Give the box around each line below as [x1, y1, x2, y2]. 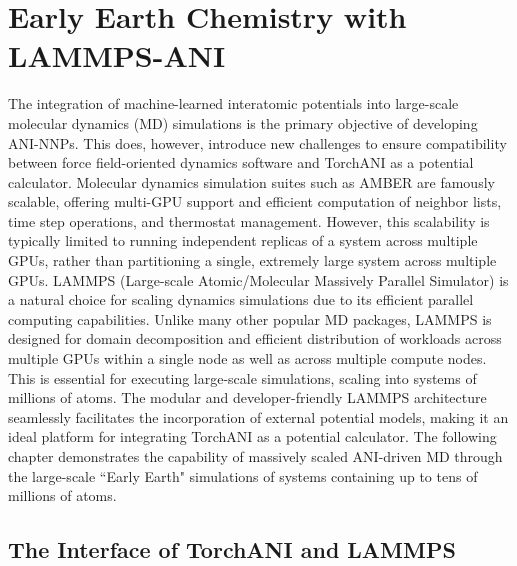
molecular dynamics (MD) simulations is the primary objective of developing [8, 112, 478, 133]
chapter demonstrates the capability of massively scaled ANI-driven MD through [8, 446, 503, 466]
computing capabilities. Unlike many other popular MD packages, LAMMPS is [8, 308, 492, 329]
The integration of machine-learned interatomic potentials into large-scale [8, 93, 459, 114]
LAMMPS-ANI [8, 35, 226, 76]
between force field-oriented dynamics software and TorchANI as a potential [8, 152, 474, 173]
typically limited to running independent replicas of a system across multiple [8, 230, 478, 251]
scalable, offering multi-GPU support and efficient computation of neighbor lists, [8, 191, 502, 212]
